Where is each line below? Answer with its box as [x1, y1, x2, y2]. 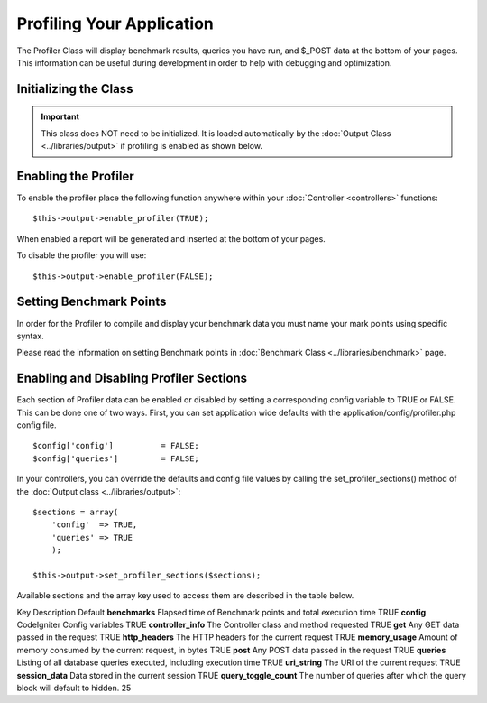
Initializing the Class [16, 81, 133, 97]
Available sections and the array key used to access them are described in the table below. [16, 590, 354, 601]
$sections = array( [32, 506, 119, 517]
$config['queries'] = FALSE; [32, 453, 200, 464]
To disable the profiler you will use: [16, 250, 147, 261]
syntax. [16, 330, 44, 341]
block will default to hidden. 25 [16, 682, 132, 693]
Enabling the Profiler [16, 168, 134, 184]
